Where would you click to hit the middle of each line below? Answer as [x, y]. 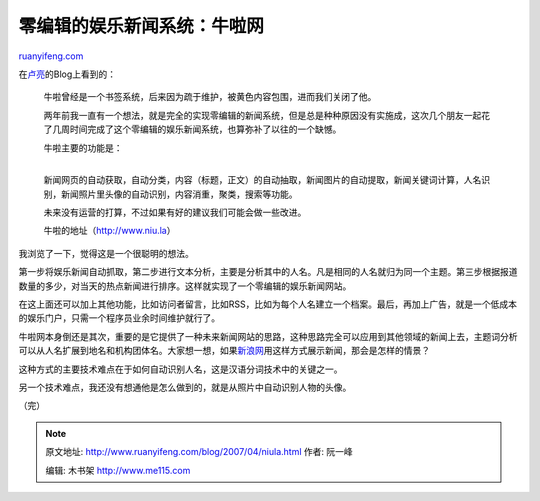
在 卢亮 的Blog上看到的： [67, 74]
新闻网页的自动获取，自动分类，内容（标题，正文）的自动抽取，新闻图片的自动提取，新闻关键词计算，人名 [262, 180]
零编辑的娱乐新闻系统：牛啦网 [141, 26]
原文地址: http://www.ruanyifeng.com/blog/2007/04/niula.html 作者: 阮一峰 [199, 452]
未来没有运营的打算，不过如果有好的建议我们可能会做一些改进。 [175, 212]
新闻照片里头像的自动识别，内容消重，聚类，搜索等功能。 [179, 194]
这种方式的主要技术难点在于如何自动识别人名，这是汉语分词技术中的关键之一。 [180, 369]
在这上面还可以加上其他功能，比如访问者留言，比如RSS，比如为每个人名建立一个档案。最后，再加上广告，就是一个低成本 [267, 304]
